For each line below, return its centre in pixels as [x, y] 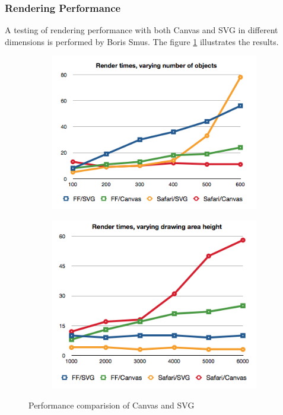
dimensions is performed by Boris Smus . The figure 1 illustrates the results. [142, 41]
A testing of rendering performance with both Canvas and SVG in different [141, 30]
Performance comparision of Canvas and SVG [112, 405]
